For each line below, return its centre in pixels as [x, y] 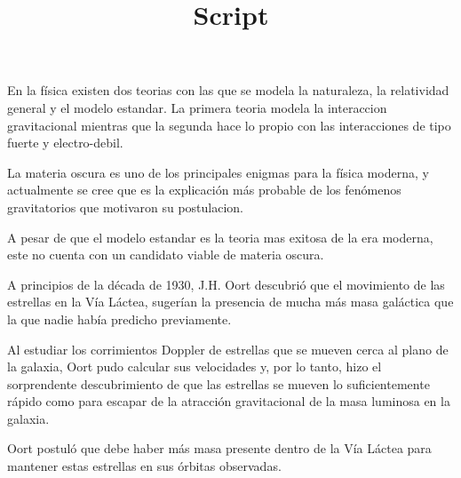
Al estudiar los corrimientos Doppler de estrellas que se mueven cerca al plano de [228, 349]
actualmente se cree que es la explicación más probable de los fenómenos [204, 190]
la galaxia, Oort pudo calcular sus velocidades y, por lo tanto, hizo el [195, 366]
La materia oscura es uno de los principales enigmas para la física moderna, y [218, 172]
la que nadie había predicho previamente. [119, 319]
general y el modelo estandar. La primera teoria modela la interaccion [197, 107]
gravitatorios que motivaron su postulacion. [125, 207]
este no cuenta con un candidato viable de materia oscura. [166, 255]
